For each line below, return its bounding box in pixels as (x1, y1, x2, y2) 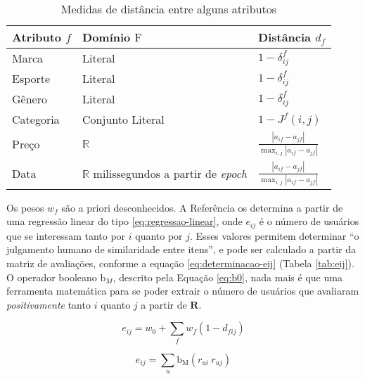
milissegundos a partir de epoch (93, 165, 248, 182)
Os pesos (6, 200, 44, 214)
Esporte (12, 70, 51, 86)
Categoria (12, 111, 60, 127)
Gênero (12, 91, 47, 107)
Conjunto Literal (82, 111, 165, 127)
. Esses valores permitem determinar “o (190, 228, 359, 243)
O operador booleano (6, 269, 97, 284)
